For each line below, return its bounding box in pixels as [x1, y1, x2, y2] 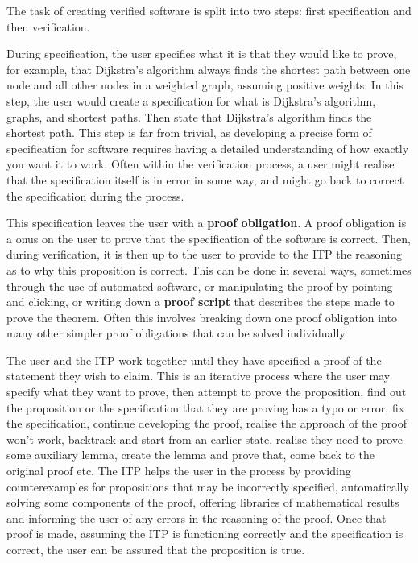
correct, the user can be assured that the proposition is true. [6, 541, 305, 557]
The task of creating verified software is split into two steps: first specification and [6, 2, 412, 19]
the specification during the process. [6, 187, 184, 204]
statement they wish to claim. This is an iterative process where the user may [6, 367, 391, 384]
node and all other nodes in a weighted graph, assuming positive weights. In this [6, 77, 404, 93]
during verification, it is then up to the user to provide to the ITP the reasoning [6, 246, 403, 263]
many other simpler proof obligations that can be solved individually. [6, 325, 348, 342]
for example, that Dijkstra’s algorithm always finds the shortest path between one [6, 60, 411, 77]
